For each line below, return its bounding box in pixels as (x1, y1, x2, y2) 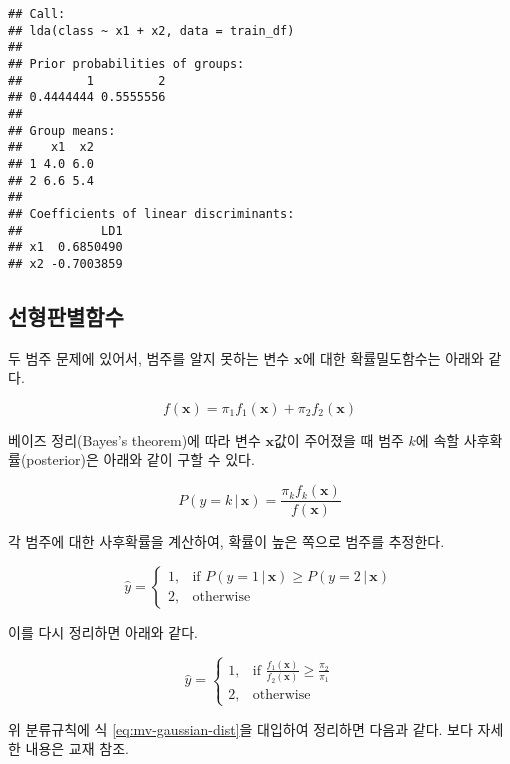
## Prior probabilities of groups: (8, 56, 245, 71)
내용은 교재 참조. (25, 738, 129, 759)
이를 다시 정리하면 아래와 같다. (8, 621, 198, 642)
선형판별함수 (8, 300, 124, 331)
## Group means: (8, 123, 116, 138)
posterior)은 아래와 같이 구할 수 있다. (26, 449, 255, 470)
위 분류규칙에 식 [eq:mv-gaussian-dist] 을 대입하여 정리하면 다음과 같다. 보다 (8, 718, 473, 739)
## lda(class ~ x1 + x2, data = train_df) (8, 23, 295, 38)
